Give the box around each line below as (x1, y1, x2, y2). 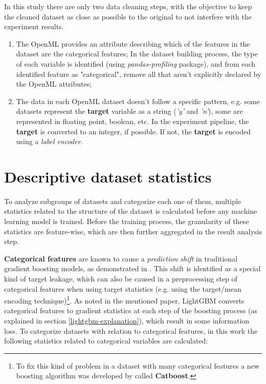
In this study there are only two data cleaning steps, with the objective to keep (4, 1, 252, 11)
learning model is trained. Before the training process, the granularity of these (4, 216, 249, 227)
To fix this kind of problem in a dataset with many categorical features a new (16, 360, 259, 371)
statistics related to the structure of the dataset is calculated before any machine (4, 206, 257, 216)
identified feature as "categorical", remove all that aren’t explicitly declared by (16, 68, 261, 79)
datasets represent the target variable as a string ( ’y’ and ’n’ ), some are (16, 106, 243, 116)
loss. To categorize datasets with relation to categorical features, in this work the (4, 325, 258, 336)
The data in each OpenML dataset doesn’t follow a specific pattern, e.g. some (16, 95, 260, 106)
